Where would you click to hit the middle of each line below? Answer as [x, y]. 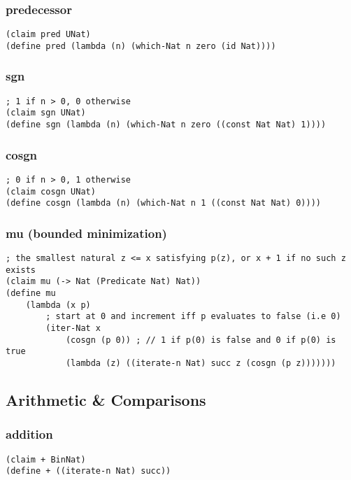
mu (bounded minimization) [86, 233]
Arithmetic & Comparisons [106, 400]
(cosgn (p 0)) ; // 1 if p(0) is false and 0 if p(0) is [201, 340]
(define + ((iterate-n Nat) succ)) [88, 471]
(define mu [31, 294]
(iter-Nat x [73, 329]
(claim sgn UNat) [46, 113]
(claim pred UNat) [48, 35]
